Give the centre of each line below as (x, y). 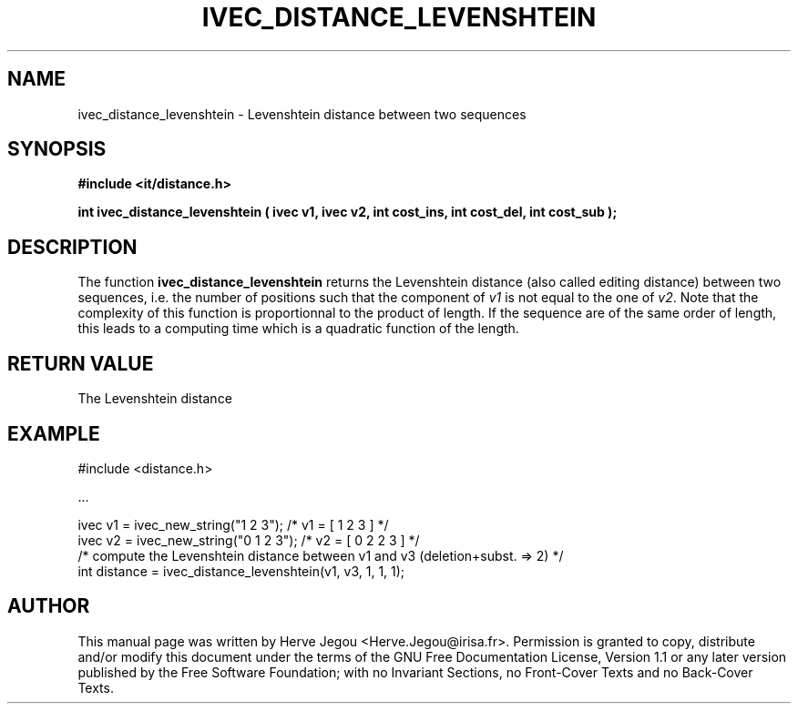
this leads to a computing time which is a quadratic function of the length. (298, 329)
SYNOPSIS (57, 149)
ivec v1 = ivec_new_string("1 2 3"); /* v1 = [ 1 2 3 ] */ (233, 524)
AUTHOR (49, 606)
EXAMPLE (54, 433)
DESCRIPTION (72, 247)
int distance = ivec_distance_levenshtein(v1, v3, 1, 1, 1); (241, 571)
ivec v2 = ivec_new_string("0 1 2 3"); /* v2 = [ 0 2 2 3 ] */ (249, 540)
